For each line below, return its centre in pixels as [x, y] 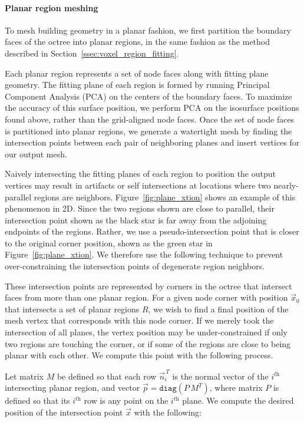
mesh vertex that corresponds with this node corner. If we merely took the [139, 320]
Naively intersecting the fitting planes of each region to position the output [140, 174]
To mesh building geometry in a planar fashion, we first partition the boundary [148, 30]
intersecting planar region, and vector [72, 388]
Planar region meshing [52, 7]
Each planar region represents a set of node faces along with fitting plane [137, 73]
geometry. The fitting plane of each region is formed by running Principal [137, 85]
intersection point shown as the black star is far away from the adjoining [136, 220]
